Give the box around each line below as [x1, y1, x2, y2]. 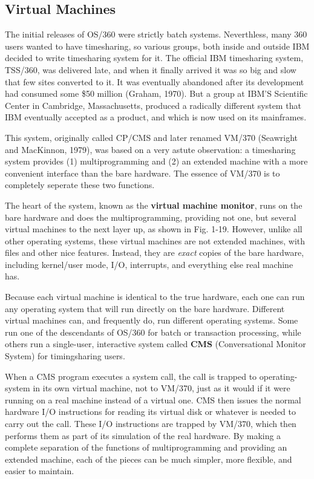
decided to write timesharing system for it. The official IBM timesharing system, [5, 51, 304, 64]
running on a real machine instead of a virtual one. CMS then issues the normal [5, 393, 301, 406]
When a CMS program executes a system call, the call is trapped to [5, 370, 257, 382]
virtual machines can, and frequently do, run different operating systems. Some [5, 314, 298, 327]
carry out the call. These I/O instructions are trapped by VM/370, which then [5, 417, 296, 430]
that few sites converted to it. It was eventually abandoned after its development [5, 75, 304, 88]
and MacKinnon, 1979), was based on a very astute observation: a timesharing [5, 143, 296, 155]
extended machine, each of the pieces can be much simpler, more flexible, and [5, 452, 292, 465]
